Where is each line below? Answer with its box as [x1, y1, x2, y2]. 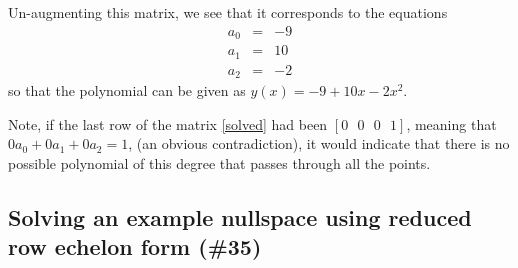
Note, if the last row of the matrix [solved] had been [8, 113, 328, 134]
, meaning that [406, 113, 497, 134]
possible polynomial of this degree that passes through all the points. [8, 152, 431, 173]
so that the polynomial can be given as [8, 80, 246, 101]
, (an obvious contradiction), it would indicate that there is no [128, 133, 510, 154]
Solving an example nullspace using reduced [8, 201, 472, 232]
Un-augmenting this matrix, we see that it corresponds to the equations [8, 2, 448, 22]
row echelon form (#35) [8, 231, 262, 262]
